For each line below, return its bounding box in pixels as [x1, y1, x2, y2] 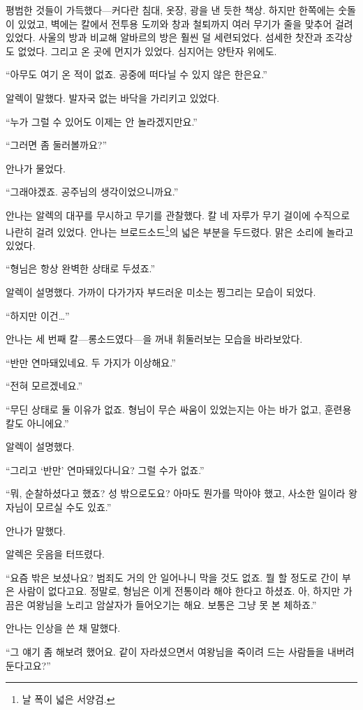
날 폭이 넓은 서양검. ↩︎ [22, 692, 115, 707]
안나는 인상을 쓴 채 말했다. [6, 621, 121, 635]
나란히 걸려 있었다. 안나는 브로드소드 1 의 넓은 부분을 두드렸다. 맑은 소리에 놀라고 [6, 222, 354, 239]
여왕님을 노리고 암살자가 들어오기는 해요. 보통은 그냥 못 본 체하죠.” [27, 597, 317, 612]
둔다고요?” [6, 658, 51, 672]
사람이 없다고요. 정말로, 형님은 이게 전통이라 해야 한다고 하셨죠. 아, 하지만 [17, 584, 341, 598]
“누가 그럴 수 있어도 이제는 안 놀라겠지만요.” [6, 114, 198, 128]
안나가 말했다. [6, 523, 66, 538]
